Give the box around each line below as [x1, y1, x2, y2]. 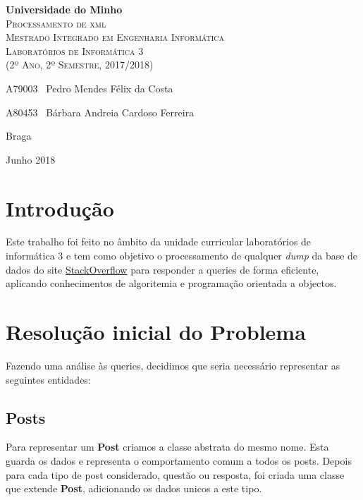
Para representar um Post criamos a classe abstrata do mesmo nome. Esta [6, 439, 329, 454]
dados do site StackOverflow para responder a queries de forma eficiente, [6, 262, 319, 276]
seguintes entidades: [6, 372, 91, 386]
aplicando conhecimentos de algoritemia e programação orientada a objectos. [6, 276, 337, 291]
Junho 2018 [6, 152, 56, 166]
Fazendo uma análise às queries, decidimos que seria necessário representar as [6, 358, 340, 372]
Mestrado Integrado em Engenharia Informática [6, 30, 225, 44]
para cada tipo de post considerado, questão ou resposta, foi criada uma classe [6, 467, 345, 482]
